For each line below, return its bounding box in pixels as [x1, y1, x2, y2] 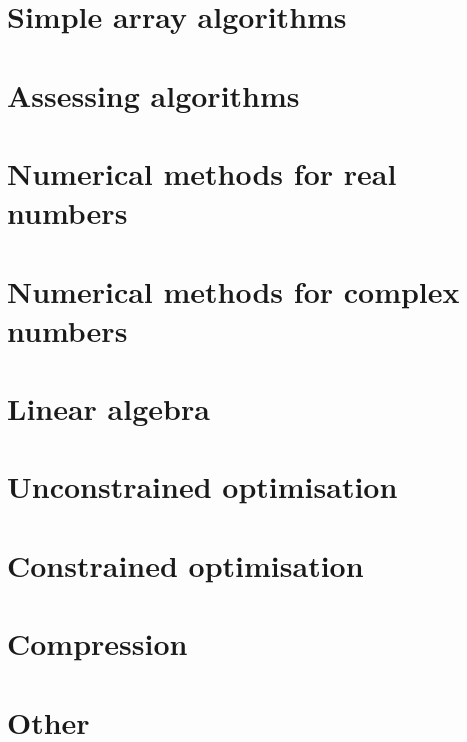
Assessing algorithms [7, 74, 300, 115]
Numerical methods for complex [7, 270, 460, 311]
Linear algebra [7, 388, 210, 429]
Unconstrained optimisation [7, 466, 398, 507]
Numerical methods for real [7, 152, 397, 193]
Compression [7, 623, 188, 664]
